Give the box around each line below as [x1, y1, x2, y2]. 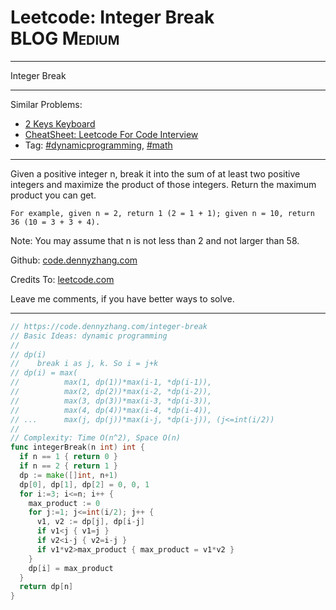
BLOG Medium [10, 27, 120, 50]
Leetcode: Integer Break [10, 6, 215, 29]
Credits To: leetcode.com [10, 273, 115, 285]
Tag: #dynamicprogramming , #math [24, 139, 173, 151]
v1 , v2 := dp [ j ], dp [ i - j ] [36, 517, 145, 527]
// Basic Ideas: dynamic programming [10, 331, 168, 341]
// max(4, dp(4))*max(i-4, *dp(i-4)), [10, 405, 213, 415]
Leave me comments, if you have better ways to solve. [10, 292, 235, 305]
